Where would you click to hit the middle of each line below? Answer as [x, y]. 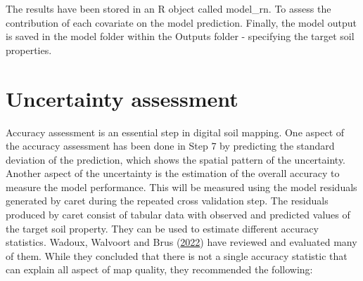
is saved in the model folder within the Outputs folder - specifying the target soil [180, 36]
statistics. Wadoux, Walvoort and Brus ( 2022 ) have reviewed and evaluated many [181, 242]
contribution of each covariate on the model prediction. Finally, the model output [181, 22]
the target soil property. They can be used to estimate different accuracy [162, 228]
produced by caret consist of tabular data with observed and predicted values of [178, 215]
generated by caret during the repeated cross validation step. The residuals [167, 201]
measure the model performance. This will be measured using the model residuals [181, 187]
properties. [29, 50]
